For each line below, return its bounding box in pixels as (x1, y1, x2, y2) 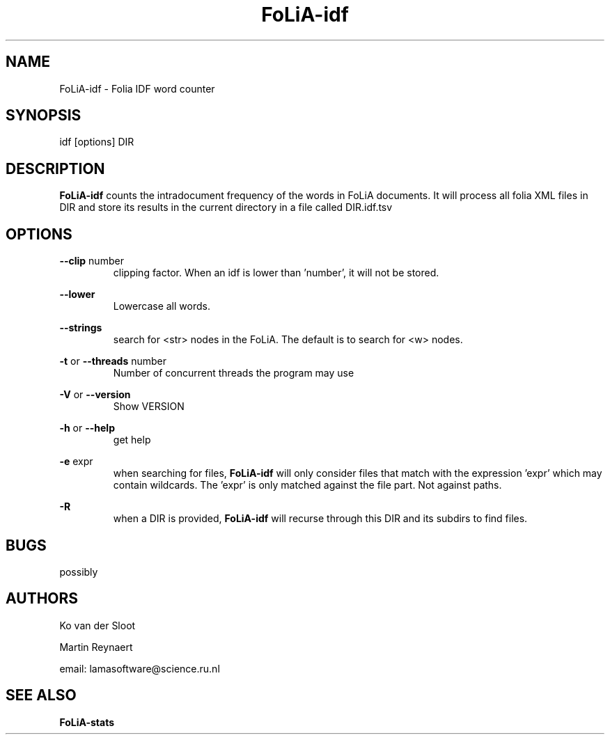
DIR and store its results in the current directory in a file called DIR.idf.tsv (59, 201, 393, 214)
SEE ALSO (6, 686, 77, 704)
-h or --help (59, 422, 115, 434)
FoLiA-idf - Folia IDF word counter (59, 82, 215, 95)
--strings (59, 322, 102, 334)
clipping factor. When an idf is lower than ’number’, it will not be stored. (113, 267, 439, 279)
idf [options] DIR (59, 136, 134, 148)
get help (113, 434, 151, 446)
